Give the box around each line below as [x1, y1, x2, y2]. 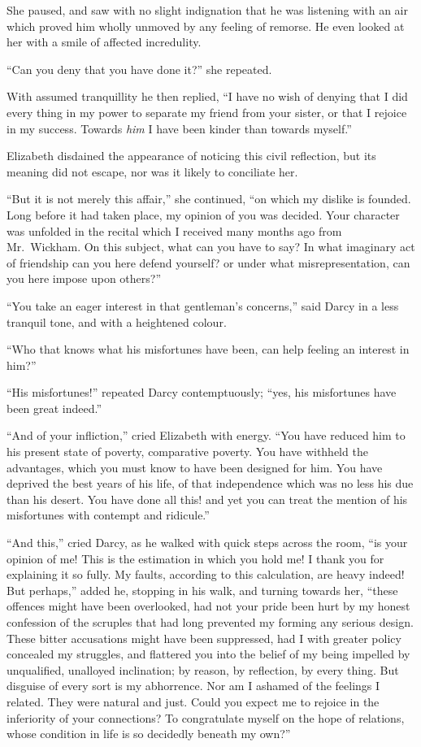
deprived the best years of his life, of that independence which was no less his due [7, 475, 414, 492]
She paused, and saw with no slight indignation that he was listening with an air [7, 2, 408, 18]
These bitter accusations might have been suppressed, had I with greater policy [7, 629, 401, 646]
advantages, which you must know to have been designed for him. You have [7, 458, 383, 476]
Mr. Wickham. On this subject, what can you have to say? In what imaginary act [7, 238, 415, 255]
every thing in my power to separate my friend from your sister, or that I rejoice [7, 103, 407, 120]
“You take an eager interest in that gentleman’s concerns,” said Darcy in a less [7, 297, 399, 314]
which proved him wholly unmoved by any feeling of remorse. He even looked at [7, 17, 405, 34]
